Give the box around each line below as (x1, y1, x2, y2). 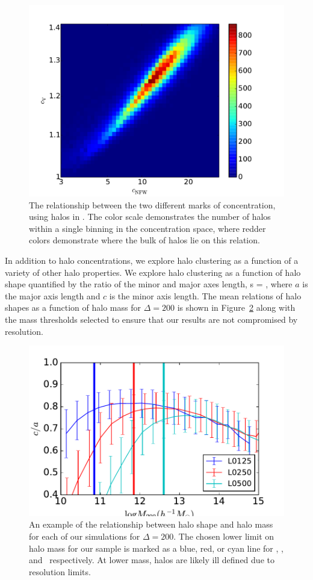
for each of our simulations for (29, 529, 140, 542)
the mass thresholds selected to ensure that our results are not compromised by (5, 313, 298, 325)
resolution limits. (29, 565, 91, 578)
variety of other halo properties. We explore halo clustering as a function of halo (5, 266, 301, 278)
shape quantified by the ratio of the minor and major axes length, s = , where (5, 278, 293, 290)
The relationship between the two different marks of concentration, (29, 198, 276, 211)
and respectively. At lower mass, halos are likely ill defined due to (29, 553, 274, 566)
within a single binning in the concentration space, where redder (29, 222, 266, 234)
